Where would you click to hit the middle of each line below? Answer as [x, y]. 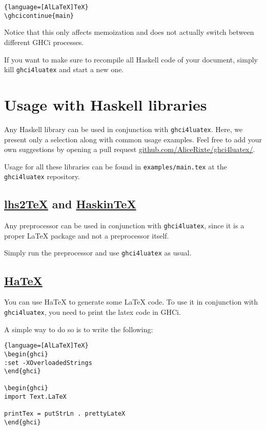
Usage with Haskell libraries [106, 104]
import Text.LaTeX [35, 397]
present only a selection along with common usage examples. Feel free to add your [133, 139]
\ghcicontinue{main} [39, 16]
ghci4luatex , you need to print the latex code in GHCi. [93, 311]
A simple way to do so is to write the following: [79, 329]
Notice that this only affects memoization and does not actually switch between [129, 32]
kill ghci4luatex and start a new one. [64, 69]
